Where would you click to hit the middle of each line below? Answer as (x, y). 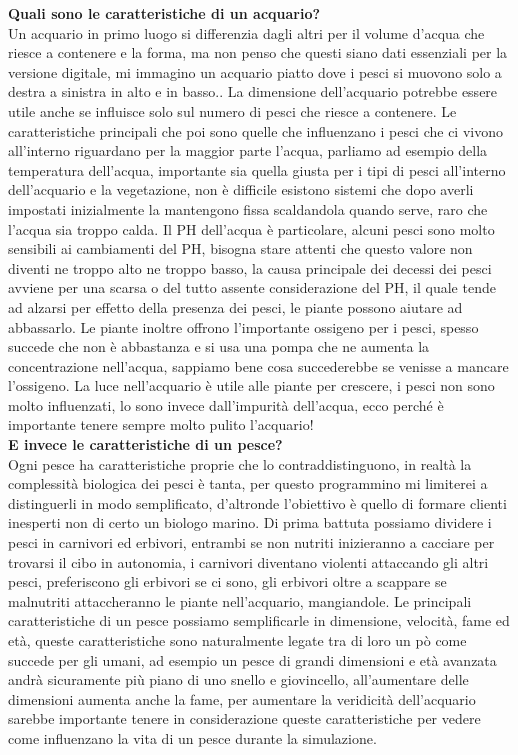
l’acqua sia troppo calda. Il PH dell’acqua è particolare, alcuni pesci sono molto (251, 228)
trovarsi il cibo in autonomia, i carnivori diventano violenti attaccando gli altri (248, 561)
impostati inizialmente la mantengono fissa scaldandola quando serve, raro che (248, 208)
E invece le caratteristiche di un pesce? (145, 444)
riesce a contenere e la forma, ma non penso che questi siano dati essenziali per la (258, 52)
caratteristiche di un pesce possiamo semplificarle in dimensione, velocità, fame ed (259, 620)
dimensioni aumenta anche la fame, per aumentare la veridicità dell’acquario (242, 698)
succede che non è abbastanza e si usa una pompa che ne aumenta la (219, 346)
